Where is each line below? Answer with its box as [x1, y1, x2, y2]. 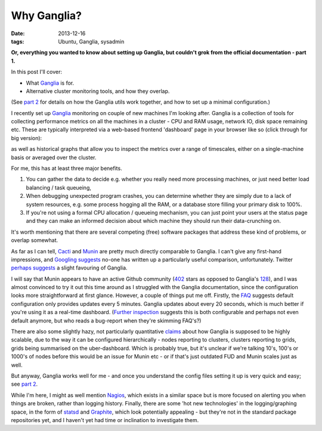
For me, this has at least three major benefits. [11, 165, 122, 172]
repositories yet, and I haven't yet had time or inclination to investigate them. [11, 416, 199, 423]
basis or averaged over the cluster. [11, 154, 97, 161]
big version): [11, 134, 42, 141]
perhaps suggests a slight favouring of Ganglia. [11, 264, 128, 271]
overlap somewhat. [11, 237, 58, 244]
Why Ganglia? [11, 9, 82, 22]
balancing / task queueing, [26, 184, 92, 191]
